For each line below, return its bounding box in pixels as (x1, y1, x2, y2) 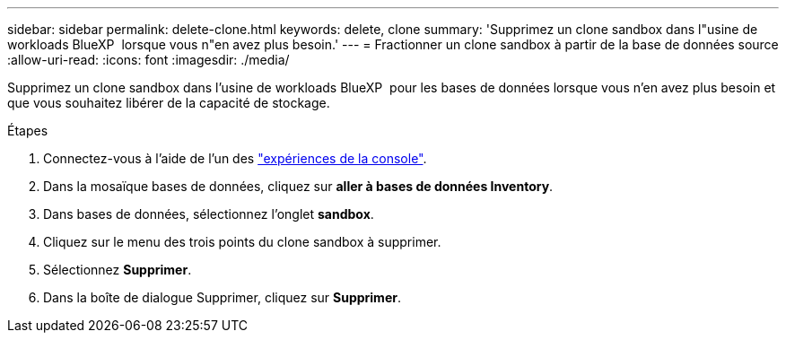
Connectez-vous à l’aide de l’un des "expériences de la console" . (43, 151, 427, 166)
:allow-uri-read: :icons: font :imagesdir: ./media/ (7, 52, 290, 67)
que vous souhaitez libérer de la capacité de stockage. (7, 95, 330, 110)
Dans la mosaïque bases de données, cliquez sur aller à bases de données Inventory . (43, 179, 554, 194)
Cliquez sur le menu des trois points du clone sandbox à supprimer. (43, 234, 441, 249)
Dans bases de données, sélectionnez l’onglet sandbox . (43, 206, 374, 222)
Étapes (7, 123, 48, 138)
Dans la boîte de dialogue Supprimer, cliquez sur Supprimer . (43, 290, 401, 305)
